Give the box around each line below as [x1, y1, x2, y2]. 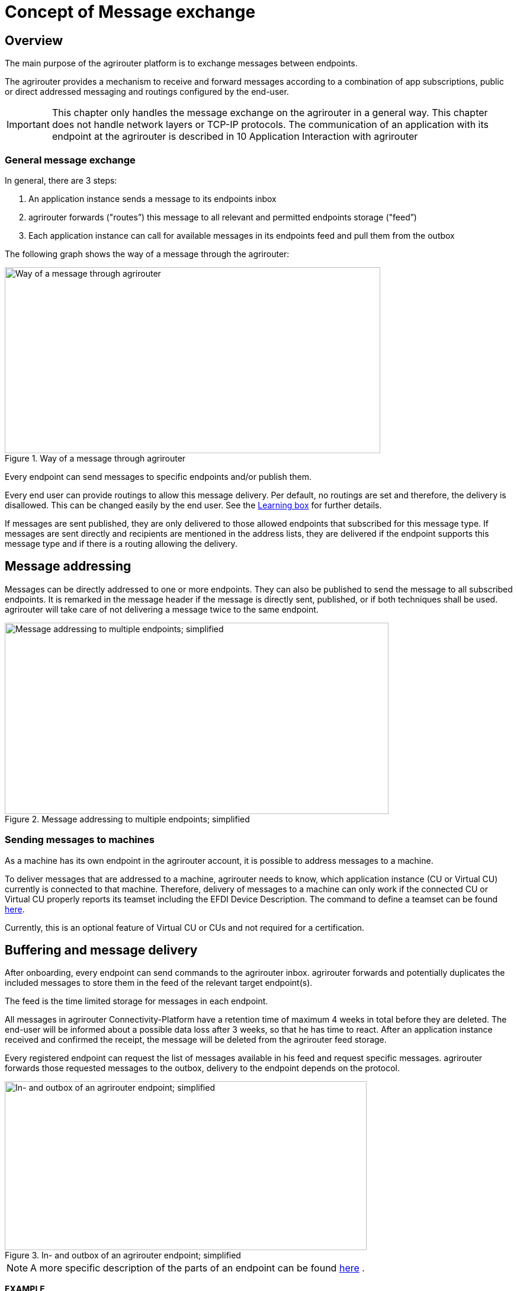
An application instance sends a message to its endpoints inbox [28, 193, 277, 204]
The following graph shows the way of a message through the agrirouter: [5, 248, 290, 259]
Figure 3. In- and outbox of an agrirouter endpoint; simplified [5, 1250, 241, 1261]
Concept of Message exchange [5, 2, 256, 22]
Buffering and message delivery [5, 942, 198, 957]
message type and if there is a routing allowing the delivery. [5, 538, 237, 549]
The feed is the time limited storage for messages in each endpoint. [5, 996, 268, 1007]
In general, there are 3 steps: [5, 175, 117, 185]
